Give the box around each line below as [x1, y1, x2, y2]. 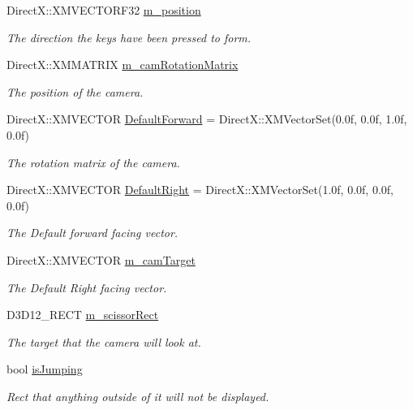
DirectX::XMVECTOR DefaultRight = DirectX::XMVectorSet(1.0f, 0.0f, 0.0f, [6, 181, 394, 198]
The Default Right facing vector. [6, 278, 167, 296]
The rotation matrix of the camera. [6, 153, 180, 170]
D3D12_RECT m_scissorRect [6, 306, 159, 323]
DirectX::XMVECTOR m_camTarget [6, 251, 196, 268]
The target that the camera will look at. [6, 333, 201, 350]
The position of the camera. [6, 83, 144, 100]
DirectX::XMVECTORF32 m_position [6, 2, 201, 18]
